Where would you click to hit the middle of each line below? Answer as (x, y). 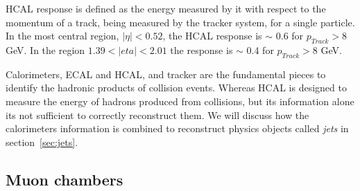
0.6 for (290, 36)
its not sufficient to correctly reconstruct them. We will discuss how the (157, 115)
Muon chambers (65, 179)
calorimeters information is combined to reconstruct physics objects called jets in (177, 128)
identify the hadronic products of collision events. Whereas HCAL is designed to (176, 88)
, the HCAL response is (212, 36)
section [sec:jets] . (42, 142)
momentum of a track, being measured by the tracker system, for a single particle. (180, 22)
